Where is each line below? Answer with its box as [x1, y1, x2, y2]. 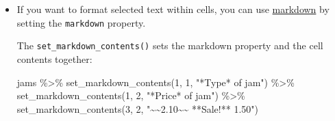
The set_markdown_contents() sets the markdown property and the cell [16, 38, 323, 53]
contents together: [16, 51, 92, 66]
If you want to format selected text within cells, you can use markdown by [16, 2, 330, 16]
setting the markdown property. [16, 15, 146, 29]
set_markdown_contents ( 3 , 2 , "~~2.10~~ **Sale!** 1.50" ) [16, 101, 258, 116]
